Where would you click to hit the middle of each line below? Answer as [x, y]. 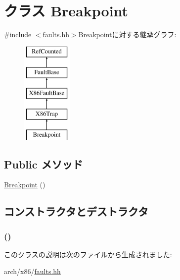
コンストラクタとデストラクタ [76, 211]
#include [18, 34]
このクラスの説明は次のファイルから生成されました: [88, 254]
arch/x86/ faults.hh [32, 271]
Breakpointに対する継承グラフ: [127, 34]
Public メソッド [44, 164]
